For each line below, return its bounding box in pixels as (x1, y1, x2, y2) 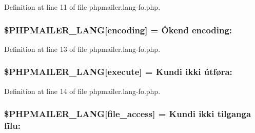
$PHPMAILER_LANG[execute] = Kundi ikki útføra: (4, 65, 232, 78)
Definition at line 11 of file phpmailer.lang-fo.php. (4, 2, 161, 12)
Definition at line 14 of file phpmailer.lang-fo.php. (4, 85, 161, 96)
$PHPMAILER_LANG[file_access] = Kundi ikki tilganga (4, 107, 251, 120)
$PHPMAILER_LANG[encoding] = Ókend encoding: (4, 23, 232, 36)
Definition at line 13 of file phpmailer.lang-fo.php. (4, 43, 161, 54)
